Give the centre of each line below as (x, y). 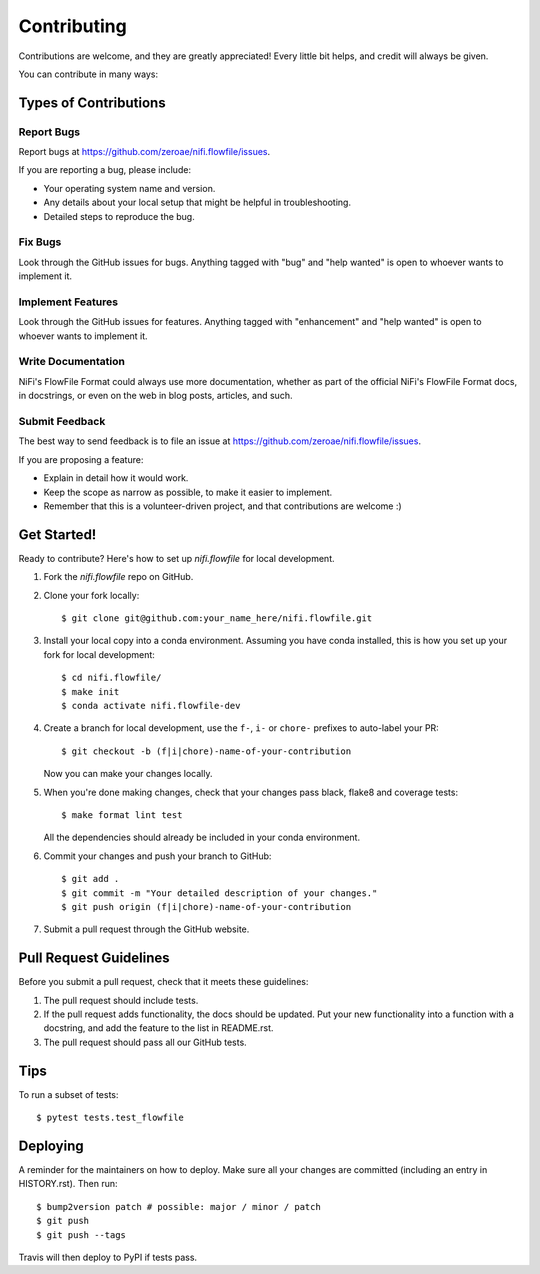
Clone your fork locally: (91, 595)
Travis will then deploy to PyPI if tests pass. (108, 1257)
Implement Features (68, 302)
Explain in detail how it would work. (116, 478)
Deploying (51, 1145)
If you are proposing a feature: (81, 459)
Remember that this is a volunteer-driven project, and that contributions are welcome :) (222, 506)
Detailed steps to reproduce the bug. (119, 216)
